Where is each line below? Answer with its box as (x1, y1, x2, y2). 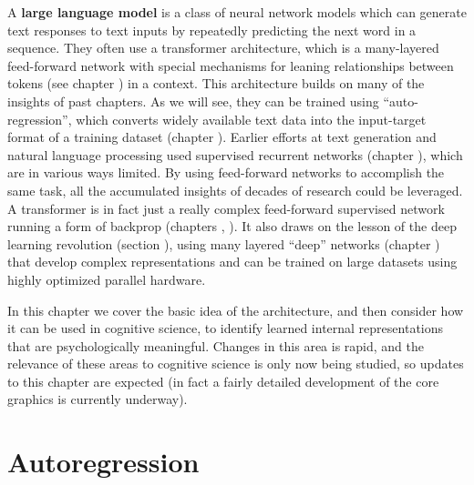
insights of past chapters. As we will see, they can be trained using (7, 91, 379, 110)
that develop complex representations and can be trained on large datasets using (7, 252, 458, 271)
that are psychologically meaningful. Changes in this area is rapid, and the (7, 336, 425, 355)
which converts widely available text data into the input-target (76, 109, 427, 128)
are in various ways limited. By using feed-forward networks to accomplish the (7, 163, 445, 182)
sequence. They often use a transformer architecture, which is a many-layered (7, 38, 439, 57)
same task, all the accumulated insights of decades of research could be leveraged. (7, 180, 463, 199)
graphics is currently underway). (7, 389, 188, 409)
